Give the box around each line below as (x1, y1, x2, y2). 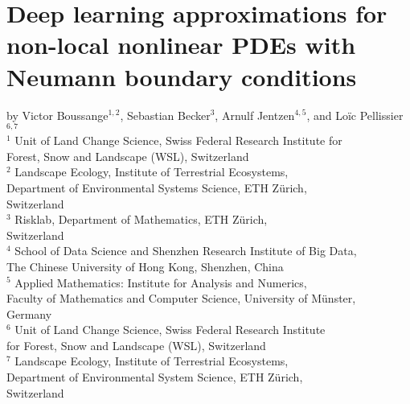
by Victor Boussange (6, 106, 109, 123)
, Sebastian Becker (120, 106, 211, 123)
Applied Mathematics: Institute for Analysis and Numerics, (14, 274, 307, 291)
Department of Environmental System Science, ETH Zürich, (6, 369, 303, 385)
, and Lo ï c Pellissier (306, 106, 404, 123)
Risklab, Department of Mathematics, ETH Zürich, (14, 211, 268, 228)
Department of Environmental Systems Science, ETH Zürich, (6, 179, 307, 196)
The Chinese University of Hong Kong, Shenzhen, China (6, 258, 284, 274)
